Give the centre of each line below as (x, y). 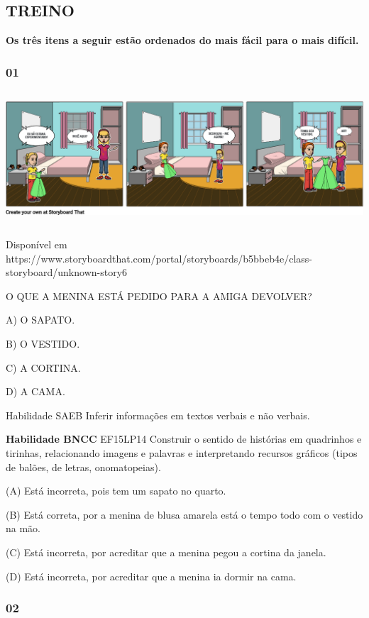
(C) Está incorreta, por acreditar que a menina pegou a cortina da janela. (166, 552)
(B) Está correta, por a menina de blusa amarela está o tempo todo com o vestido (184, 514)
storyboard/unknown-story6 (67, 272)
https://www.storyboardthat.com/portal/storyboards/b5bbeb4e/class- (159, 258)
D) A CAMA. (35, 391)
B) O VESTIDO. (43, 344)
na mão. (23, 528)
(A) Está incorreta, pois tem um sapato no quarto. (116, 491)
